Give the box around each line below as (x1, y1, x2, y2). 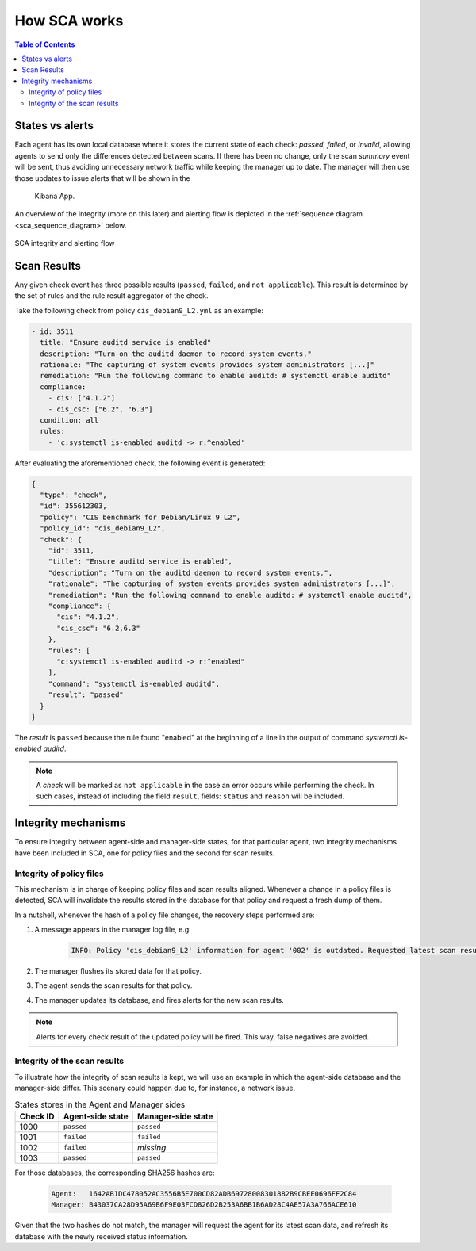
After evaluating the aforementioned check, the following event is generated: (14, 458, 266, 468)
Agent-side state (63, 1111, 129, 1122)
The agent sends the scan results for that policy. (34, 981, 193, 990)
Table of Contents (14, 40, 75, 49)
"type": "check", (40, 491, 107, 499)
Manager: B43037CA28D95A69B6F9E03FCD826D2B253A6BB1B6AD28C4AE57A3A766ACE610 (51, 1200, 357, 1209)
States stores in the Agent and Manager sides (14, 1099, 186, 1110)
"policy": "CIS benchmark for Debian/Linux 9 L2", (40, 512, 241, 522)
